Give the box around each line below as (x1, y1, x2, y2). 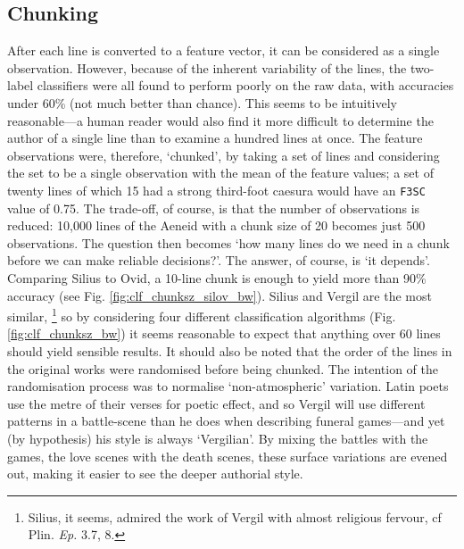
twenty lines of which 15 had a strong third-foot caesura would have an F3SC (7, 180, 426, 199)
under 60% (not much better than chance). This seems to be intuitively (7, 93, 398, 112)
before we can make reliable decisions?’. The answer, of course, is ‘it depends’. (7, 251, 430, 270)
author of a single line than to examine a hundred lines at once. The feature (7, 129, 423, 147)
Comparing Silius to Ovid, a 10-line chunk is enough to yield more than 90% (7, 268, 427, 287)
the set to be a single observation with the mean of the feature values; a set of (7, 163, 434, 182)
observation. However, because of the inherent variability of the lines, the (7, 58, 407, 77)
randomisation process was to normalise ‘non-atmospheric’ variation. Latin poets (7, 377, 449, 395)
